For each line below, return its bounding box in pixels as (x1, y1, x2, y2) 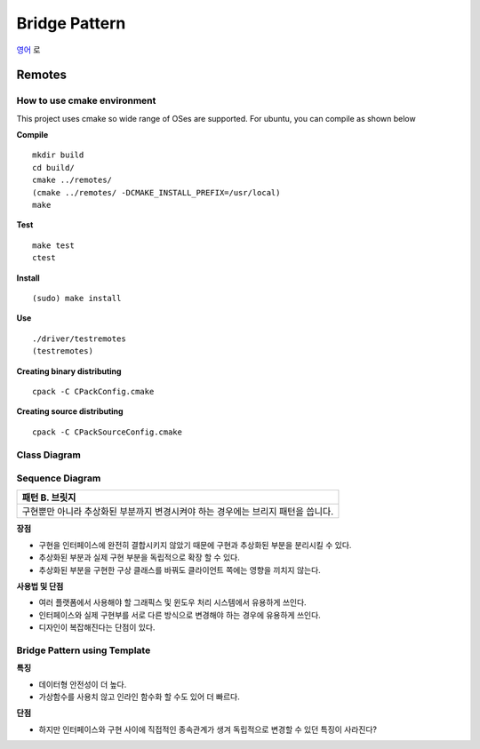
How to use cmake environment (16, 94, 156, 107)
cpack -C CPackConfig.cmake (32, 386, 155, 396)
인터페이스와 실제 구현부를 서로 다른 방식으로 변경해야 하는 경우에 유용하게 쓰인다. (38, 610, 322, 620)
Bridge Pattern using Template (16, 644, 151, 657)
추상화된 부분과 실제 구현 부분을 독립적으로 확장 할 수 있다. (38, 552, 240, 563)
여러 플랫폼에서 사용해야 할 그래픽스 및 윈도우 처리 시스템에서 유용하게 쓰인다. (38, 597, 307, 608)
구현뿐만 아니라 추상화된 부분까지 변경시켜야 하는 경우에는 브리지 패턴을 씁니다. (21, 506, 334, 518)
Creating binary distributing (16, 365, 122, 377)
